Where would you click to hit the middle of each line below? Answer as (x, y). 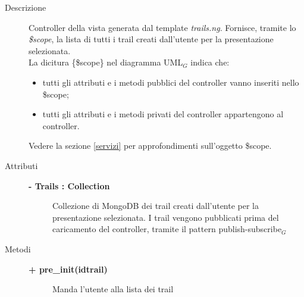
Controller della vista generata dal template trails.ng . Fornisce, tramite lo (162, 27)
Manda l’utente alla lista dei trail (113, 289)
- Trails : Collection (69, 185)
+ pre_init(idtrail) (68, 269)
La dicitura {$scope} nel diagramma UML (106, 62)
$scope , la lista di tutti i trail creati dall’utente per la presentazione (151, 39)
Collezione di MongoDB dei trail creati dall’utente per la (156, 206)
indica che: (210, 62)
